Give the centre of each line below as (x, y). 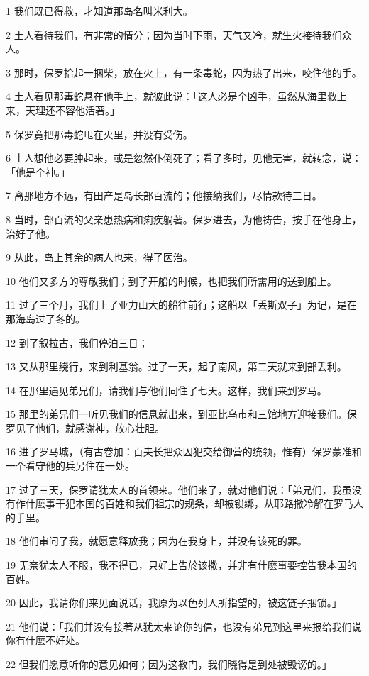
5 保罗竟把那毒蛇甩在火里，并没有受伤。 (99, 134)
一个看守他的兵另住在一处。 (70, 466)
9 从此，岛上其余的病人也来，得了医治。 (99, 257)
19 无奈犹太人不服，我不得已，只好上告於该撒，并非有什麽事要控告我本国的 (181, 565)
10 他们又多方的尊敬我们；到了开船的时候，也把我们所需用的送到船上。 (171, 281)
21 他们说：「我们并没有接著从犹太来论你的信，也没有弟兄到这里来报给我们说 (184, 626)
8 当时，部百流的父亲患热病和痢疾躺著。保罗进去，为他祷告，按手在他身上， (184, 219)
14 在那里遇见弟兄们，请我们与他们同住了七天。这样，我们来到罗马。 (166, 390)
